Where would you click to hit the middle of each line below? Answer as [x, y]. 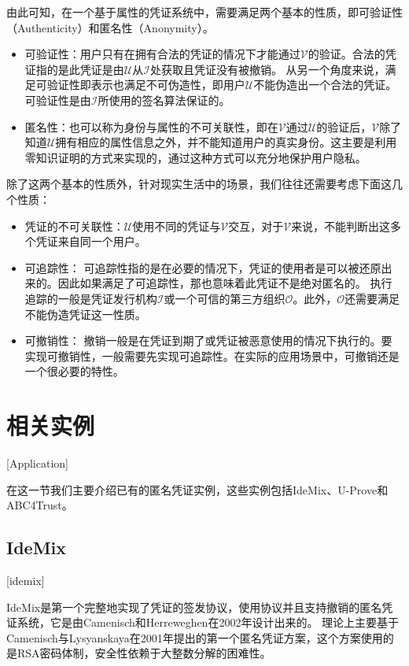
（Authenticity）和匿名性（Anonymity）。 [110, 27]
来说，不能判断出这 [341, 226]
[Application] [37, 463]
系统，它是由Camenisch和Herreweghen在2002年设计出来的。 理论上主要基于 [208, 622]
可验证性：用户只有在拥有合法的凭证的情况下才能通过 [162, 54]
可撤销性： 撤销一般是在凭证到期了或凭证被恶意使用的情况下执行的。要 [208, 340]
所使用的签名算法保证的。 [164, 100]
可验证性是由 [58, 100]
